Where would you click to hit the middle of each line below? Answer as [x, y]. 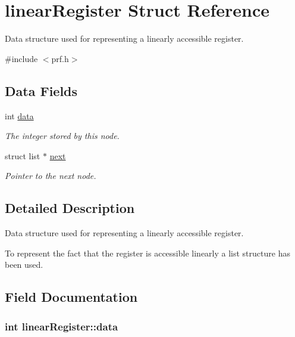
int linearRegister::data [62, 326]
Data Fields [41, 90]
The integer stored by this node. [62, 136]
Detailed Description [70, 208]
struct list [23, 155]
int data [19, 115]
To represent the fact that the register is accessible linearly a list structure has [147, 253]
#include [21, 58]
